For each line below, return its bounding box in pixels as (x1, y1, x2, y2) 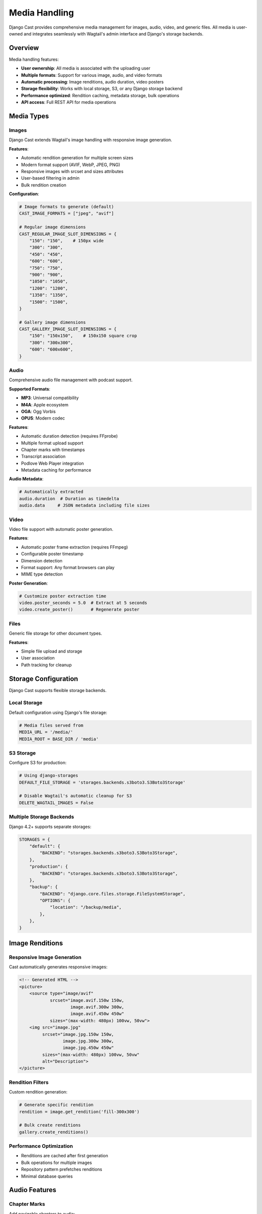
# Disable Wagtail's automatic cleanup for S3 (19, 793, 132, 799)
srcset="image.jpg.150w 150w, (42, 1031, 114, 1037)
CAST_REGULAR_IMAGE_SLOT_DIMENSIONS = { (19, 231, 116, 236)
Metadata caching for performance (21, 467, 92, 473)
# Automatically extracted (19, 489, 83, 495)
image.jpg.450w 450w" (62, 1045, 114, 1051)
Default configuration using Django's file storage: (9, 709, 108, 715)
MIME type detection (21, 571, 63, 577)
